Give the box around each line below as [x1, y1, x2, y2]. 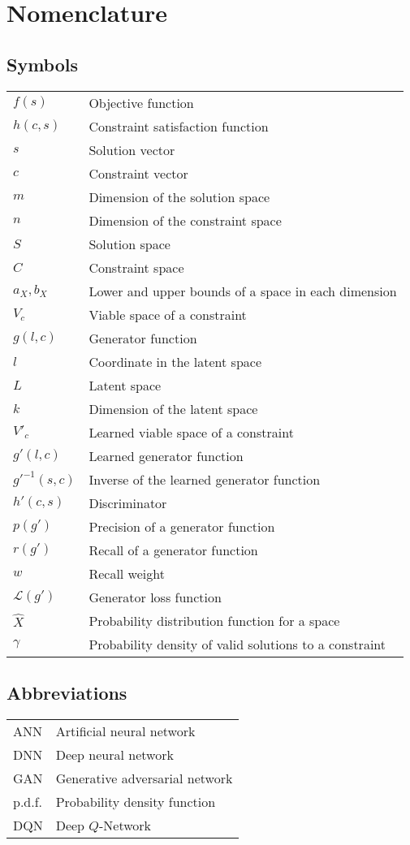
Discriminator [88, 493, 167, 512]
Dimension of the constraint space [88, 210, 282, 230]
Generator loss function [88, 587, 222, 606]
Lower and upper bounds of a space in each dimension [88, 281, 397, 300]
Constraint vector [88, 163, 188, 183]
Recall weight [88, 563, 165, 583]
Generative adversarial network [55, 768, 233, 787]
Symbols [6, 51, 79, 76]
